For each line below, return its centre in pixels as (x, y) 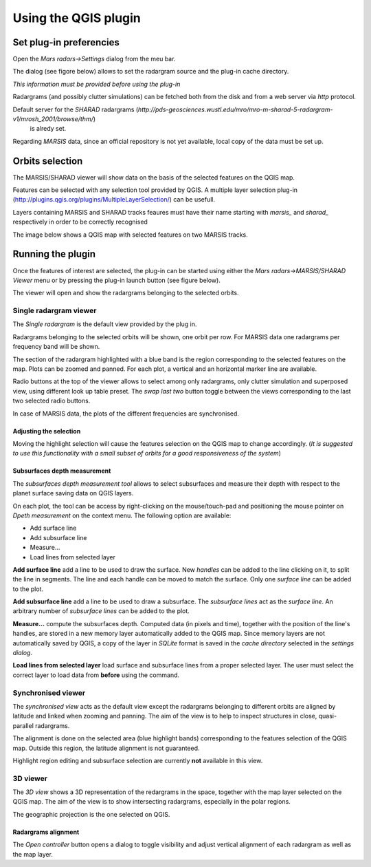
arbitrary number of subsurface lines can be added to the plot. (101, 611)
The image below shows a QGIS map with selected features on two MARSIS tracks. (131, 235)
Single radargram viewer (55, 311)
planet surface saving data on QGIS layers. (73, 493)
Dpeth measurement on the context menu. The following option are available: (122, 515)
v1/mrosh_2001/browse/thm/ (53, 119)
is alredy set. (48, 129)
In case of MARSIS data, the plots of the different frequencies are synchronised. (126, 414)
